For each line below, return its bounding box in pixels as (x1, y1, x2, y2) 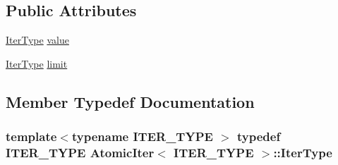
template (6, 128, 57, 145)
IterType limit (6, 56, 68, 71)
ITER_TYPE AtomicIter (6, 144, 155, 161)
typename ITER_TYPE (71, 128, 213, 145)
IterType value (6, 32, 69, 47)
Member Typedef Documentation (6, 90, 255, 112)
